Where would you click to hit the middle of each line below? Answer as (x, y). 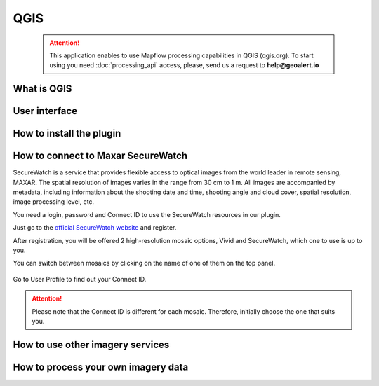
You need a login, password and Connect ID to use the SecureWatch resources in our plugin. (147, 214)
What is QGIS (42, 89)
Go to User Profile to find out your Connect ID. (80, 279)
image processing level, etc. (54, 202)
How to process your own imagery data (101, 367)
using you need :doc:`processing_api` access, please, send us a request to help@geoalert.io (184, 65)
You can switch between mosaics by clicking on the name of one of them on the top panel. (144, 263)
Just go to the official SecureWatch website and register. (95, 228)
